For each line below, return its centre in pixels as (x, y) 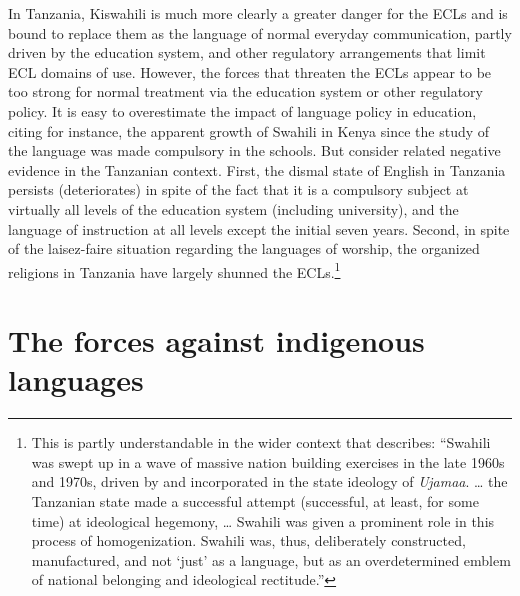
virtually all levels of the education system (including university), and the (233, 208)
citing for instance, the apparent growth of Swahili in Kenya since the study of (249, 130)
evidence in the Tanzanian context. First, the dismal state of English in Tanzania (257, 169)
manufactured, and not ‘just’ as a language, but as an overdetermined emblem (271, 559)
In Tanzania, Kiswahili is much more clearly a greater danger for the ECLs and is (258, 13)
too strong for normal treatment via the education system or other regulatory (245, 91)
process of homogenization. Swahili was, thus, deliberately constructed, (248, 540)
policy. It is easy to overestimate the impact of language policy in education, (242, 110)
